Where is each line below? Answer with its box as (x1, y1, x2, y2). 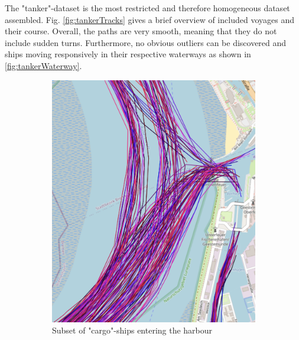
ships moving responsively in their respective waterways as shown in (5, 48, 251, 60)
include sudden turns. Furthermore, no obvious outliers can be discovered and (5, 36, 287, 48)
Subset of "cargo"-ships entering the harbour (52, 324, 213, 336)
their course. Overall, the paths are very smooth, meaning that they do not (5, 25, 277, 37)
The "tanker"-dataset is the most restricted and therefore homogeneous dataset (5, 2, 290, 14)
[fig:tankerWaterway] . (5, 59, 82, 71)
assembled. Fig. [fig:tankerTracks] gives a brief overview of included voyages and (5, 13, 294, 25)
